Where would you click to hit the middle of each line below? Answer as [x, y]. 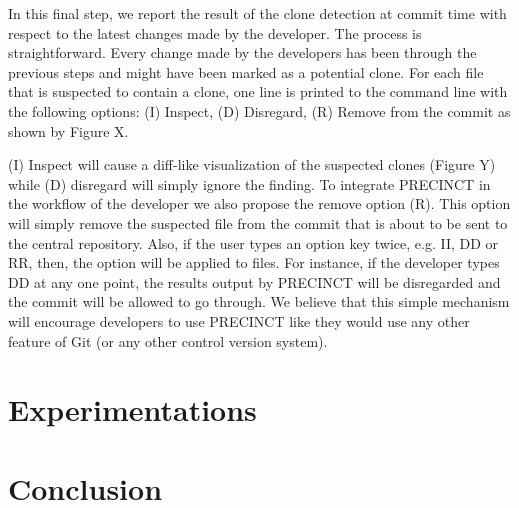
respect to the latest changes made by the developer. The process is [215, 32]
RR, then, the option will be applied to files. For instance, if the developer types [254, 262]
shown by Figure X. [68, 130]
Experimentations [132, 409]
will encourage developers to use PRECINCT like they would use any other [239, 320]
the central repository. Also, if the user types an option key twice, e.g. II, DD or [253, 242]
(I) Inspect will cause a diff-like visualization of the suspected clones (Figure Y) [252, 164]
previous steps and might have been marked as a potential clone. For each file [246, 71]
